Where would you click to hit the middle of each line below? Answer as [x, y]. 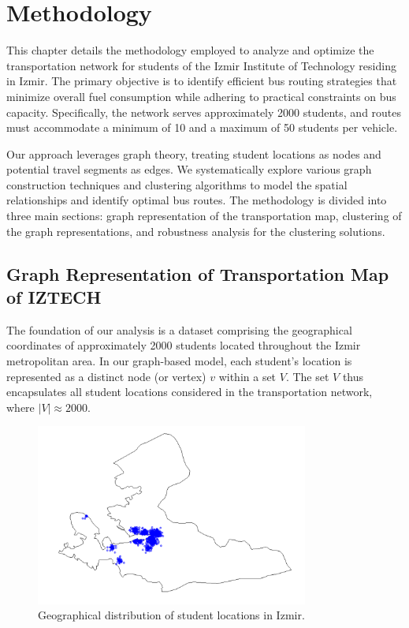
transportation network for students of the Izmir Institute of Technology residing [201, 65]
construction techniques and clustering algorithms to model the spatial [177, 184]
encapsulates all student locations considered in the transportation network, [190, 392]
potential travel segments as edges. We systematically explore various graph [189, 169]
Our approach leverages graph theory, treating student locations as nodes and [194, 153]
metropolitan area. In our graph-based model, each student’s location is [179, 361]
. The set [307, 376]
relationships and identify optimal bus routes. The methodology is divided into [197, 200]
